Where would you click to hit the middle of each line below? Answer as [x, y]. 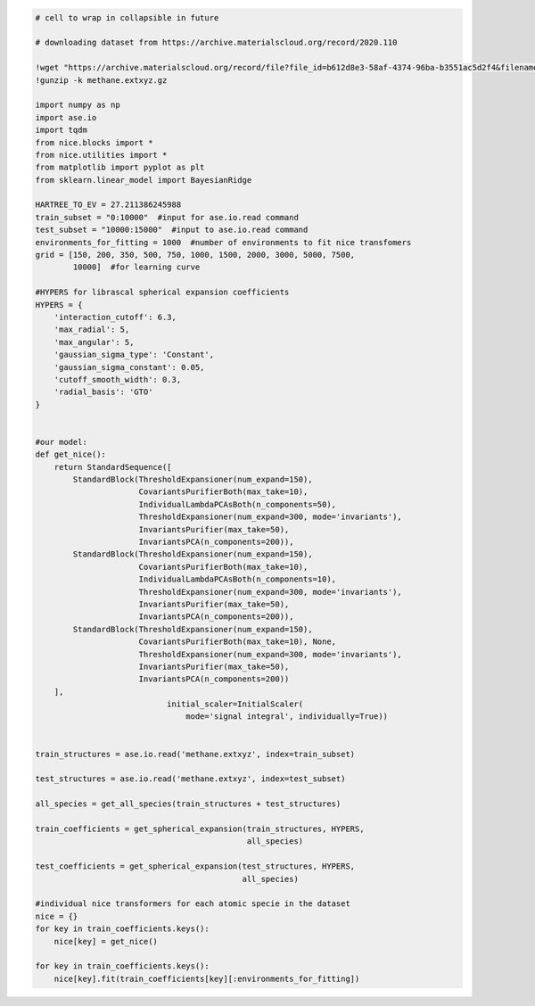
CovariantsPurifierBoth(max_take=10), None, [238, 642]
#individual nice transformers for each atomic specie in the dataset [193, 904]
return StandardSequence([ [113, 467]
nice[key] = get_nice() [106, 941]
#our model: [62, 442]
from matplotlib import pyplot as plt [120, 168]
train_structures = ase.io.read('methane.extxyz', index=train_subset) [195, 754]
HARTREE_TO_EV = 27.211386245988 [108, 205]
